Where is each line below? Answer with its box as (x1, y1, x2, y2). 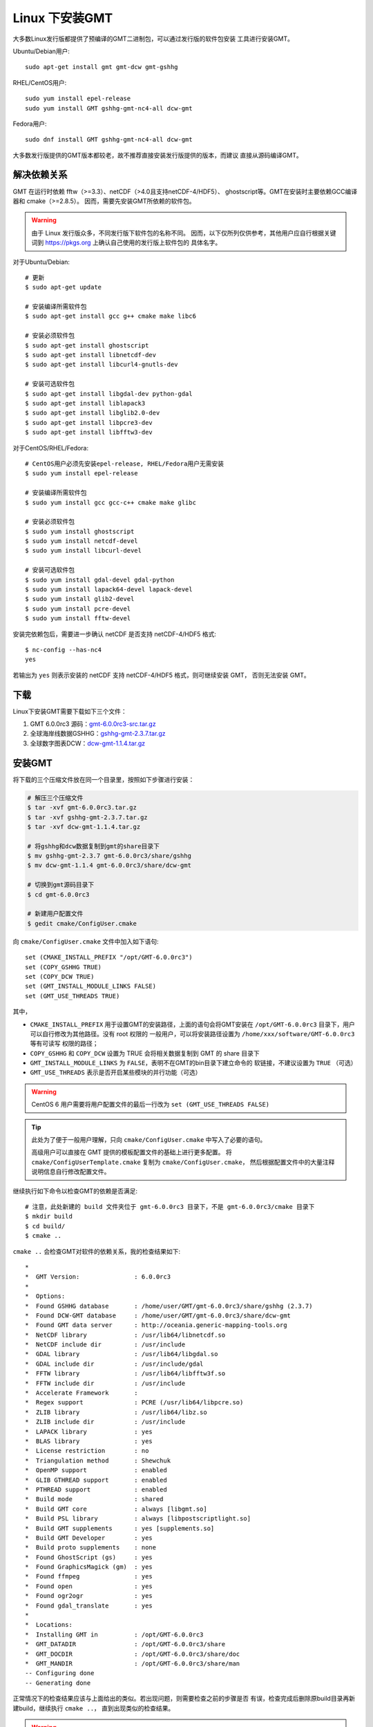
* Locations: (25, 1621, 73, 1629)
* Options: (25, 1292, 66, 1300)
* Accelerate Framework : (25, 1389, 138, 1397)
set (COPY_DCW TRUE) (25, 973, 95, 980)
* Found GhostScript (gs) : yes (25, 1553, 153, 1561)
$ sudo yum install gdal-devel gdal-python (25, 575, 175, 584)
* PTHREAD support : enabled (25, 1485, 167, 1494)
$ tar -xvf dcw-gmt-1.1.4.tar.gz (27, 823, 141, 830)
